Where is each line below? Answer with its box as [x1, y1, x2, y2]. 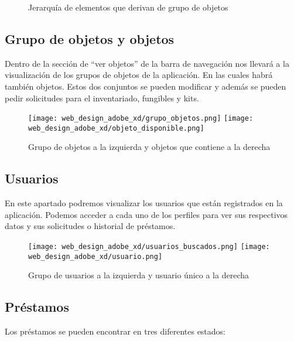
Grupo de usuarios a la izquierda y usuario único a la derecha [28, 269, 249, 281]
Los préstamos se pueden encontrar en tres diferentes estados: [5, 325, 226, 337]
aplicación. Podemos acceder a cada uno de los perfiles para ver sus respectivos [5, 208, 288, 220]
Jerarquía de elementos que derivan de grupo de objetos [28, 1, 228, 13]
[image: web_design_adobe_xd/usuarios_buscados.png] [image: [28, 243, 270, 251]
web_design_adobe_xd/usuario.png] [28, 252, 163, 261]
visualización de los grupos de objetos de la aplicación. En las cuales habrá [5, 69, 273, 81]
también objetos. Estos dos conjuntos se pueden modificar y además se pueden [5, 80, 286, 92]
